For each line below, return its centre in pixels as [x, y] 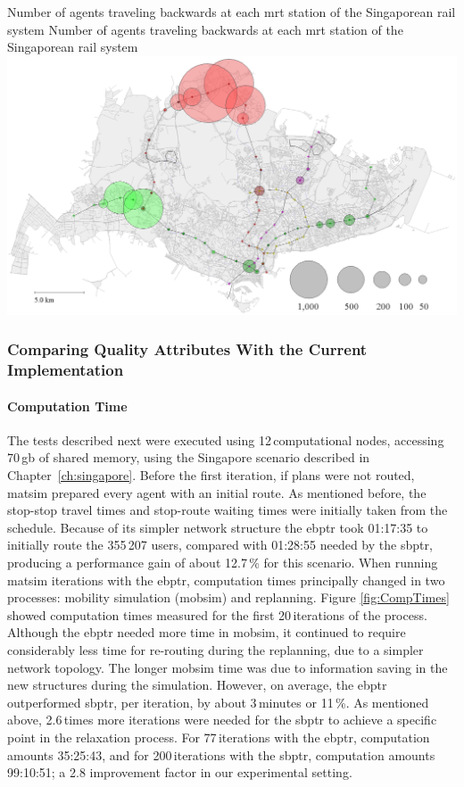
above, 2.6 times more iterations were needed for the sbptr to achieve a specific [222, 720]
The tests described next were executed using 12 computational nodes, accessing [226, 439]
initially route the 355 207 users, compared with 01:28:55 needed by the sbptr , [220, 545]
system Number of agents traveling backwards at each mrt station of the [205, 29]
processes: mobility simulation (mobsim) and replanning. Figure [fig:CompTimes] [228, 597]
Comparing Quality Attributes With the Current [187, 349]
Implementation [66, 370]
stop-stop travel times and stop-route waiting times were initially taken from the [228, 510]
